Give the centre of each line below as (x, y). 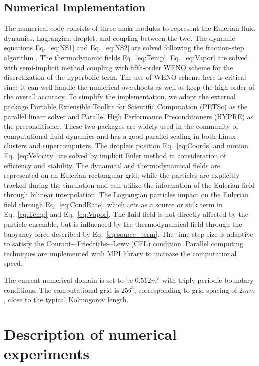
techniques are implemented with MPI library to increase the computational (120, 253)
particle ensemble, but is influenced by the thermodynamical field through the (123, 224)
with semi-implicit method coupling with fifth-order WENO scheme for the (119, 67)
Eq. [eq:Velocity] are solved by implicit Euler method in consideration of (115, 155)
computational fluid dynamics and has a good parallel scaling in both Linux (120, 136)
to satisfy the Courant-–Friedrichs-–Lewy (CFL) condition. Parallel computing (124, 243)
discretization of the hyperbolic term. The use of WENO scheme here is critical (125, 77)
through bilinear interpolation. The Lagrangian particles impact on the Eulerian (126, 194)
